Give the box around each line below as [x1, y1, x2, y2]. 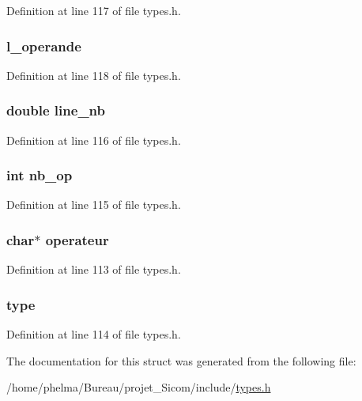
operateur [45, 229, 109, 249]
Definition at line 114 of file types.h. [6, 326, 181, 342]
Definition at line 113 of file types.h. [6, 261, 181, 278]
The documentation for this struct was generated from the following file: [6, 352, 356, 369]
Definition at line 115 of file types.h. [6, 196, 181, 213]
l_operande [6, 36, 81, 55]
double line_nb [6, 100, 105, 120]
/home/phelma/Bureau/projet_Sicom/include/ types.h [6, 379, 271, 395]
